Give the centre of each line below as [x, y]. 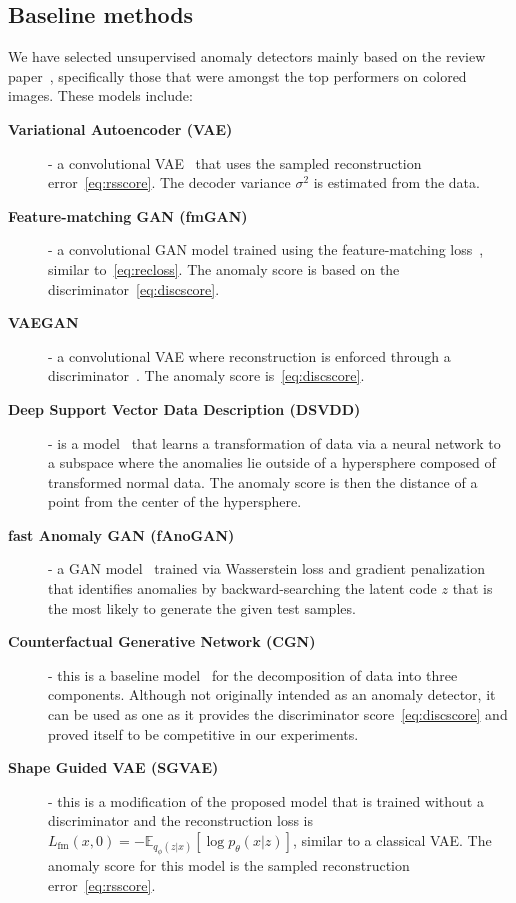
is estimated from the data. [396, 182]
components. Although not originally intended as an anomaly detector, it [272, 694]
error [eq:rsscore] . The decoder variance [169, 182]
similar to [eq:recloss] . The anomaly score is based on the [224, 268]
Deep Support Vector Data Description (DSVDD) [184, 408]
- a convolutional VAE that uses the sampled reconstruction [235, 162]
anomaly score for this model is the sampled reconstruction [229, 865]
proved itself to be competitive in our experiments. [203, 733]
